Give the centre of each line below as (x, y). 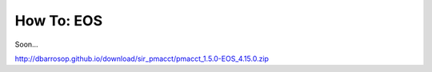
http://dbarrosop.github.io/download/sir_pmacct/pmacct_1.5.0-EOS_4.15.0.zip (142, 59)
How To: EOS (59, 21)
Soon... (27, 44)
